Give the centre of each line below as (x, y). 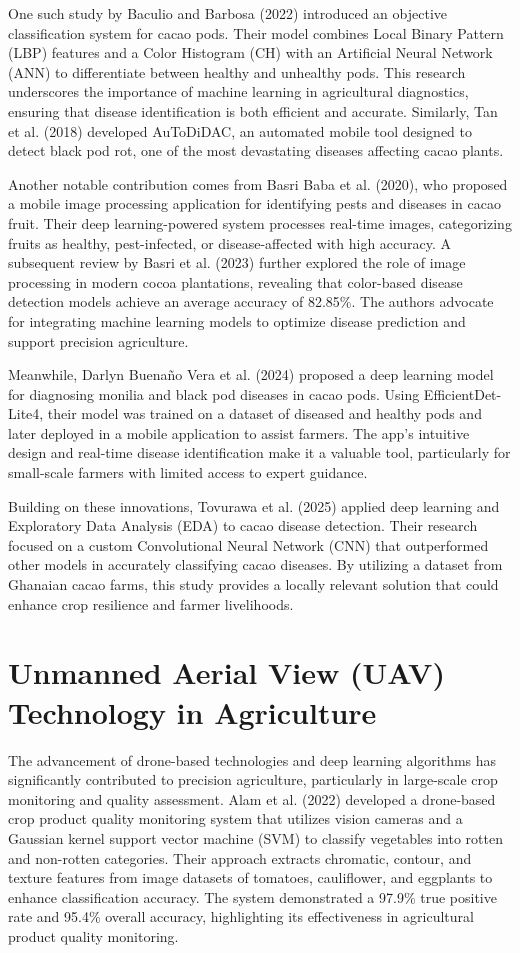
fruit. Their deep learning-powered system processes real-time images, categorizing (260, 222)
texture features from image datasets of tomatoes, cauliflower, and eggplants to (250, 877)
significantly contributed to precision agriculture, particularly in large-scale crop (253, 779)
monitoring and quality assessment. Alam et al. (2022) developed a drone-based (252, 798)
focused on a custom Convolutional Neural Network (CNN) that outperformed (248, 544)
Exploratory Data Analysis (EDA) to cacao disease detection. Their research (243, 525)
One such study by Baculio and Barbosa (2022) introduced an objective (227, 13)
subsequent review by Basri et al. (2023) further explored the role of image (237, 262)
